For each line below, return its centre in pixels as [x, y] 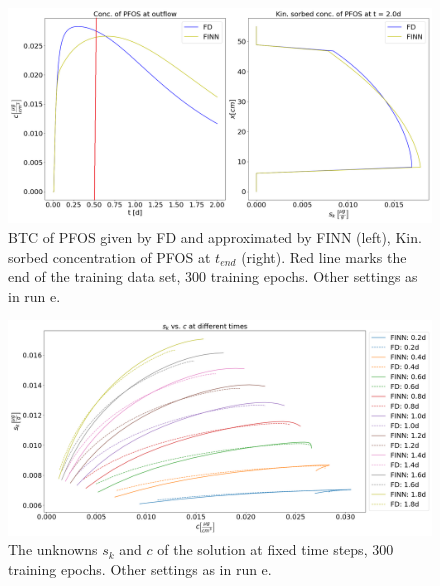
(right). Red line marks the [324, 256]
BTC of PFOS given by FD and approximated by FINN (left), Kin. [215, 236]
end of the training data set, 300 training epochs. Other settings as [213, 276]
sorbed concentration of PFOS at [109, 256]
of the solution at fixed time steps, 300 [275, 549]
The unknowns [53, 549]
